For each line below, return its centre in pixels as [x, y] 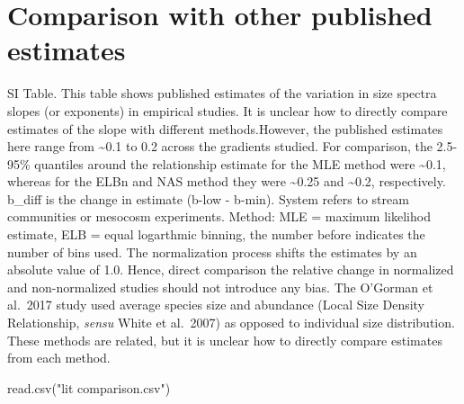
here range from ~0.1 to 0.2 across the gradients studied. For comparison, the [220, 146]
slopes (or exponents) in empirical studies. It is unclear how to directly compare [228, 110]
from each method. [59, 358]
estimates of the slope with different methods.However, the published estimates [225, 128]
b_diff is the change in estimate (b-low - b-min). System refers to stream [208, 198]
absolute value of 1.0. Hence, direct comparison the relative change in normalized [231, 269]
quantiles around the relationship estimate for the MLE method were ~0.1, [240, 163]
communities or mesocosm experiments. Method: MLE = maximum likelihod [219, 216]
